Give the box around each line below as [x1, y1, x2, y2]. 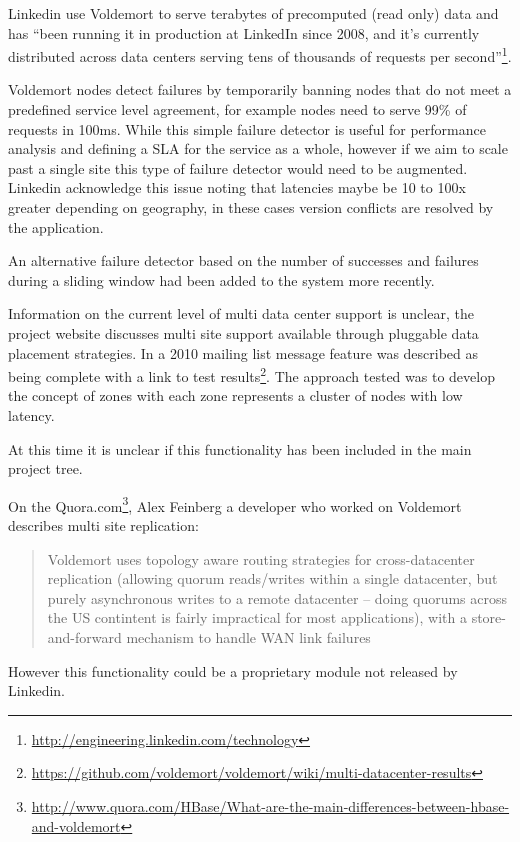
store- [471, 607, 506, 628]
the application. [8, 216, 104, 237]
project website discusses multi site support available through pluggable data [8, 322, 479, 343]
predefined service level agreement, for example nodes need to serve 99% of [8, 99, 467, 120]
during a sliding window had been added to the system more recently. [8, 269, 435, 290]
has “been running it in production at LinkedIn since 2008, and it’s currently [8, 22, 480, 43]
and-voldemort [31, 815, 121, 836]
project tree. [8, 458, 83, 479]
